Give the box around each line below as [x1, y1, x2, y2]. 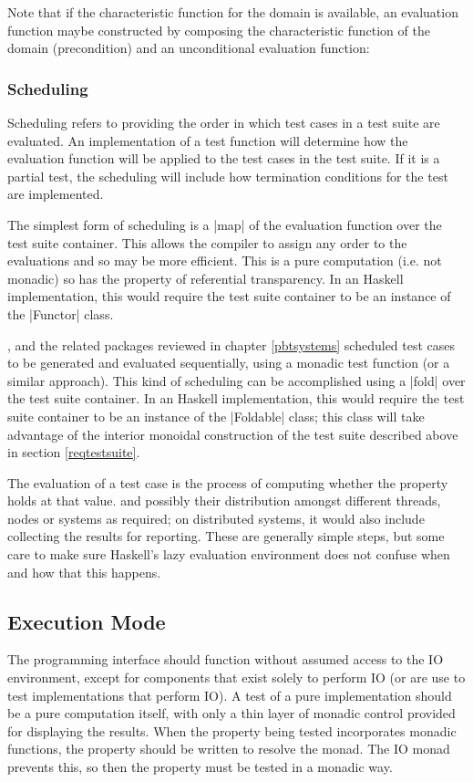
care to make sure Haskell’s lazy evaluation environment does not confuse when [7, 545, 450, 564]
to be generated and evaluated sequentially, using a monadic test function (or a [7, 353, 450, 372]
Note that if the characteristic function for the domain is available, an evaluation [7, 3, 458, 21]
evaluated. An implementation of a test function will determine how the [7, 130, 408, 150]
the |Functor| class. [7, 304, 114, 323]
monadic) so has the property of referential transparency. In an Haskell [7, 268, 404, 287]
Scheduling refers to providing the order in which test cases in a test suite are [7, 113, 440, 131]
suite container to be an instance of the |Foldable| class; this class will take [7, 406, 425, 425]
